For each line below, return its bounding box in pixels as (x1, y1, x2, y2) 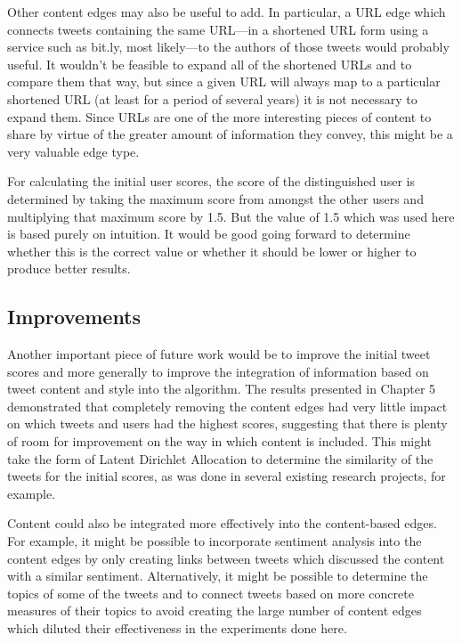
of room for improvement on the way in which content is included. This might (7, 432, 433, 451)
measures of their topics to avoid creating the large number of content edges (7, 601, 422, 620)
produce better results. (7, 259, 131, 278)
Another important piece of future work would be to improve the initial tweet (7, 345, 431, 363)
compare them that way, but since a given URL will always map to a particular (7, 72, 441, 91)
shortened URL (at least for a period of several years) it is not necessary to (7, 89, 417, 108)
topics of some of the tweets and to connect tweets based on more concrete (7, 583, 414, 602)
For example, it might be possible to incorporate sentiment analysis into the (7, 532, 422, 550)
